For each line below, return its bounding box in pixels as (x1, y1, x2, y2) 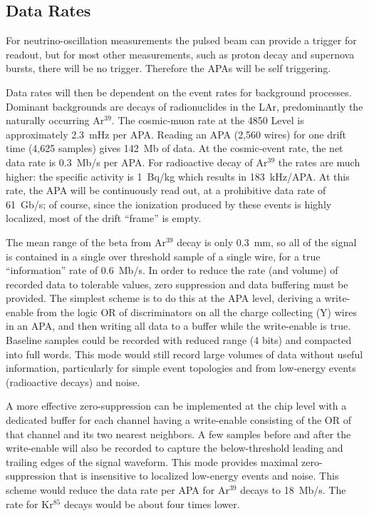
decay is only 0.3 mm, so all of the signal (177, 234, 357, 249)
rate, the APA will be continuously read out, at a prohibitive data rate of (6, 183, 326, 198)
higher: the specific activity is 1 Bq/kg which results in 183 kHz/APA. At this (6, 168, 350, 183)
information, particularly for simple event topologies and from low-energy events (6, 360, 356, 375)
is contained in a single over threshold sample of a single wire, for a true (6, 248, 321, 263)
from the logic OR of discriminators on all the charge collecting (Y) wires (36, 304, 357, 319)
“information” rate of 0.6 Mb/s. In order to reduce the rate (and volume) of (6, 263, 338, 278)
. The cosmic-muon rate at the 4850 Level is (111, 113, 304, 128)
